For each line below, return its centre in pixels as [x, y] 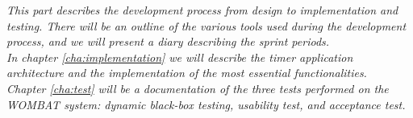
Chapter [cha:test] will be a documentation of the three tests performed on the [198, 88]
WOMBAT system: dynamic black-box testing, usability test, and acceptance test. [206, 104]
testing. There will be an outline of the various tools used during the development [206, 25]
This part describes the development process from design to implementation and [202, 10]
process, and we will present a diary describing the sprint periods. [168, 41]
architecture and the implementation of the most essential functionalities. [187, 73]
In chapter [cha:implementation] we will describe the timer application [180, 57]
